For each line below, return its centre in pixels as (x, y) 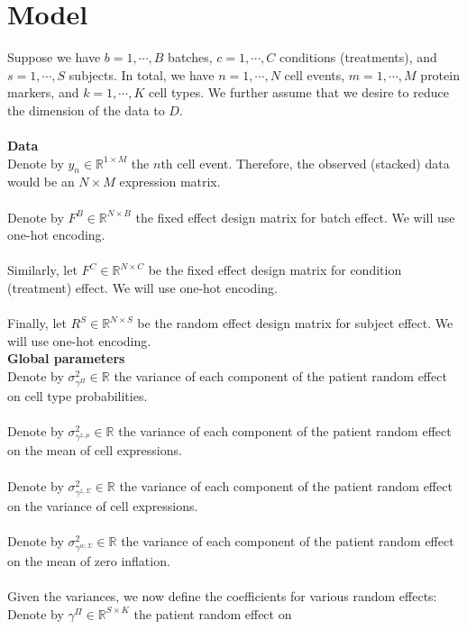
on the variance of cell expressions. (103, 505)
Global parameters (66, 358)
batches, (190, 57)
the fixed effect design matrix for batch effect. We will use (295, 217)
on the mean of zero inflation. (89, 561)
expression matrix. (170, 182)
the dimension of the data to (86, 110)
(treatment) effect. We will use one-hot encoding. (142, 288)
